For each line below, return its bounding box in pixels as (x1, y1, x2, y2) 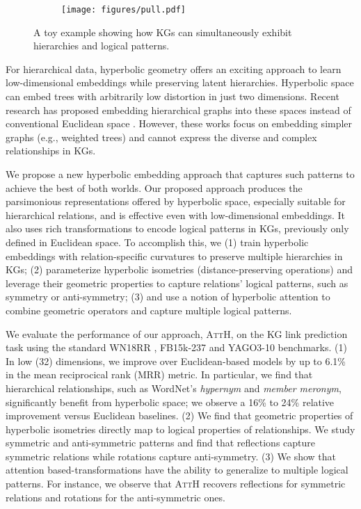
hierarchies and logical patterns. (33, 38, 170, 53)
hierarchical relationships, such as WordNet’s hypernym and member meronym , (6, 380, 342, 395)
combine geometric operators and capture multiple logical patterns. (6, 302, 292, 317)
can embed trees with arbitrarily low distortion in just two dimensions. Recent (6, 89, 339, 104)
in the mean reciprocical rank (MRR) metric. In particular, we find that (6, 367, 313, 382)
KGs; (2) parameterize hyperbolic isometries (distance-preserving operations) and (6, 262, 353, 277)
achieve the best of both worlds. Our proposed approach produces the (6, 180, 303, 195)
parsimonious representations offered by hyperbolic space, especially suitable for (6, 194, 346, 209)
